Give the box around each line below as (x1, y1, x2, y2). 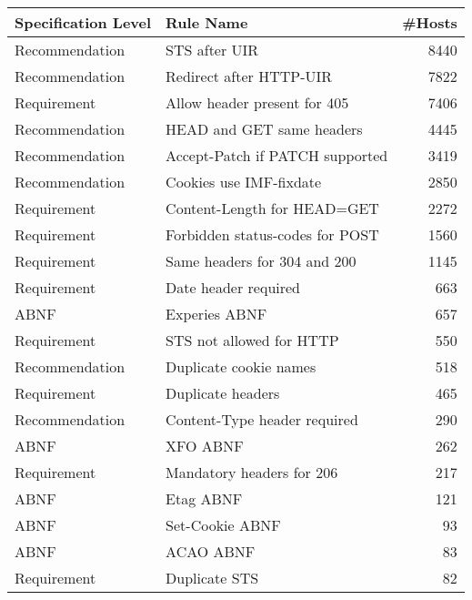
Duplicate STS (166, 567, 259, 588)
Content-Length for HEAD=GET (166, 198, 379, 219)
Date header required (166, 277, 300, 298)
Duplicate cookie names (166, 356, 316, 377)
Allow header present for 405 (166, 92, 349, 113)
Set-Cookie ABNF (166, 514, 281, 535)
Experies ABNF (166, 303, 267, 324)
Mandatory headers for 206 (166, 462, 338, 483)
